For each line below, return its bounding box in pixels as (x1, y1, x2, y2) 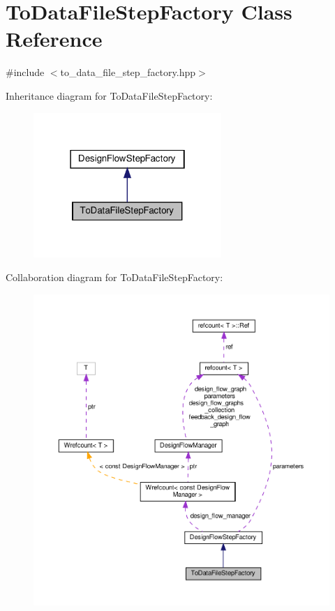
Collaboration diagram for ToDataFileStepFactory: (6, 270, 223, 284)
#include (6, 65, 45, 80)
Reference (6, 24, 103, 53)
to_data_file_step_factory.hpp (60, 65, 195, 80)
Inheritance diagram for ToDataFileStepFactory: (6, 88, 213, 103)
